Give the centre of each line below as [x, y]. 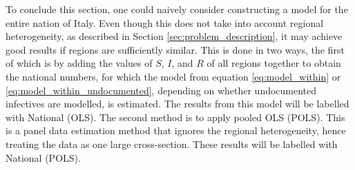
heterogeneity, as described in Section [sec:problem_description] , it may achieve [174, 36]
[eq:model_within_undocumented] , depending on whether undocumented [161, 90]
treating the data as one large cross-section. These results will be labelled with [172, 144]
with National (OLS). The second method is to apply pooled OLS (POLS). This [175, 117]
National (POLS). [43, 157]
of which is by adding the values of [79, 63]
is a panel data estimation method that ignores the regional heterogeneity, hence [176, 130]
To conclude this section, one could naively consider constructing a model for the [177, 9]
